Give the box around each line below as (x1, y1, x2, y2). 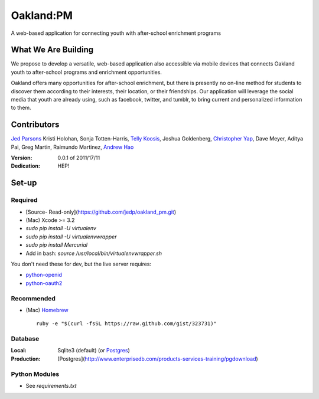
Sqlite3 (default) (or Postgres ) (57, 347, 130, 354)
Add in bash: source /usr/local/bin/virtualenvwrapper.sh (25, 250, 162, 257)
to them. (11, 104, 32, 112)
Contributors (11, 120, 60, 130)
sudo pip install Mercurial (25, 241, 88, 248)
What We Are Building (11, 45, 94, 55)
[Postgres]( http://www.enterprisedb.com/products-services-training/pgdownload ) (57, 355, 258, 362)
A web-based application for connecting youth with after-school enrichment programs (11, 30, 222, 37)
